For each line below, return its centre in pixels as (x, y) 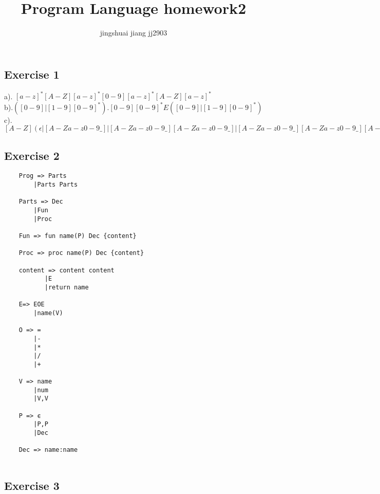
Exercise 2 (32, 155)
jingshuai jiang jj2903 (134, 33)
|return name (66, 287)
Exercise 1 (32, 74)
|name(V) (48, 313)
